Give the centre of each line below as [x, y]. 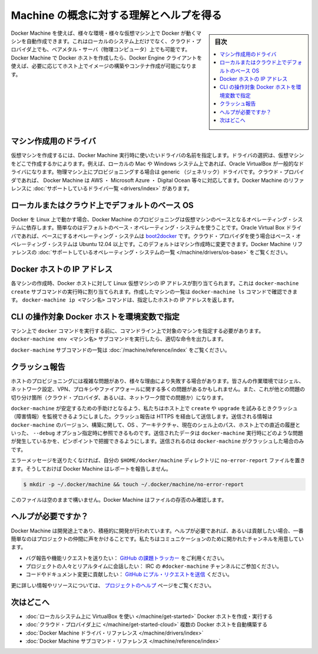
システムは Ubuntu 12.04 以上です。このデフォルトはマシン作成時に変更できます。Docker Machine [171, 244]
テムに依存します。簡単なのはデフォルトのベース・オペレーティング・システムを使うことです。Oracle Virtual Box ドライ [156, 228]
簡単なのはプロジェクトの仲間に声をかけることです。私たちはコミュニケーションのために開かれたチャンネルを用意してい [158, 539]
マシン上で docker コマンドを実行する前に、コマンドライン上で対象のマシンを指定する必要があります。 [138, 331]
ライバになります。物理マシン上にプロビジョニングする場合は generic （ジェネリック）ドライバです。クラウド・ [147, 172]
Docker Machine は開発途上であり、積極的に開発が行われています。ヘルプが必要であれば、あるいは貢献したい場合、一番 [157, 531]
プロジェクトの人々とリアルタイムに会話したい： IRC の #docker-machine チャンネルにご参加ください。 [154, 566]
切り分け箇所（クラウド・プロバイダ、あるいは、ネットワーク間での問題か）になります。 [119, 397]
